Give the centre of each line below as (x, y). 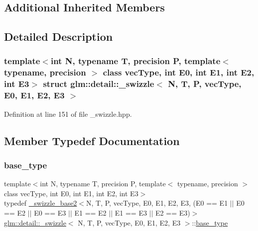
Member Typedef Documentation (92, 140)
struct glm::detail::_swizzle (99, 84)
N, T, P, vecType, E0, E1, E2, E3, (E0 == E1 (157, 203)
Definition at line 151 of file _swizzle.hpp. (68, 114)
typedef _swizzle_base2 (41, 203)
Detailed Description (59, 37)
